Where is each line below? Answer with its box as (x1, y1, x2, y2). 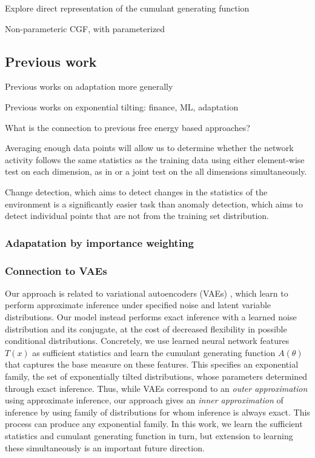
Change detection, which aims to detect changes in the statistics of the (5, 185, 268, 198)
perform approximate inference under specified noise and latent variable (5, 298, 271, 311)
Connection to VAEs (5, 263, 107, 278)
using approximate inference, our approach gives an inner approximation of (5, 394, 283, 406)
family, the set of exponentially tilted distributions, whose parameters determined (5, 369, 308, 382)
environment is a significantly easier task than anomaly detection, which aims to (5, 197, 303, 210)
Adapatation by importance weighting (5, 235, 194, 250)
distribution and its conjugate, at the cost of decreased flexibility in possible (5, 322, 287, 335)
